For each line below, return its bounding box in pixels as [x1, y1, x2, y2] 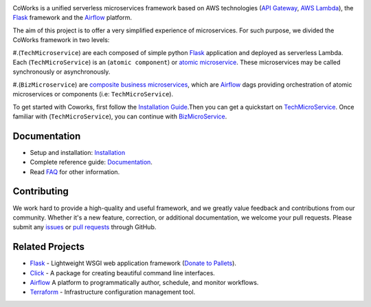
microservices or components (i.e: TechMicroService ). [12, 90, 174, 98]
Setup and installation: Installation [30, 148, 126, 156]
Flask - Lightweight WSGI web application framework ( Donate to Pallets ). [30, 259, 237, 268]
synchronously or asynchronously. [12, 67, 111, 76]
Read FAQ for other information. [30, 167, 120, 176]
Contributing [12, 186, 69, 198]
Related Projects [12, 241, 85, 253]
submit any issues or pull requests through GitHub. [12, 223, 157, 231]
